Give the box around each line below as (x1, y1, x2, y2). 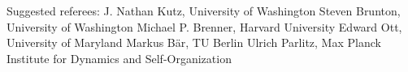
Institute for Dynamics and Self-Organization (7, 49, 232, 66)
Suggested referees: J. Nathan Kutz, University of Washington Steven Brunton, (7, 2, 401, 19)
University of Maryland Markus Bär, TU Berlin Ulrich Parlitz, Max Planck (7, 34, 381, 51)
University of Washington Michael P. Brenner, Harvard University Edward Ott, (7, 18, 402, 35)
